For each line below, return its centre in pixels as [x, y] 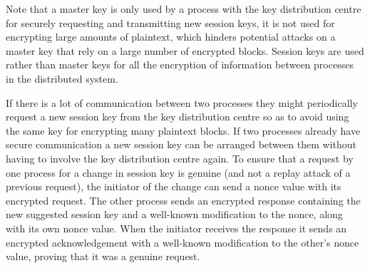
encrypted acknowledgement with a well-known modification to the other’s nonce [183, 242]
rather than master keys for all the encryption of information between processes [180, 65]
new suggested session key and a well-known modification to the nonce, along [174, 214]
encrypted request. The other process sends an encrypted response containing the [183, 200]
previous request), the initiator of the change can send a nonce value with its [174, 186]
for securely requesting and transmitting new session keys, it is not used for [170, 22]
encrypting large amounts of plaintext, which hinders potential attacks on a [171, 37]
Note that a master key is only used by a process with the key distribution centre [184, 9]
